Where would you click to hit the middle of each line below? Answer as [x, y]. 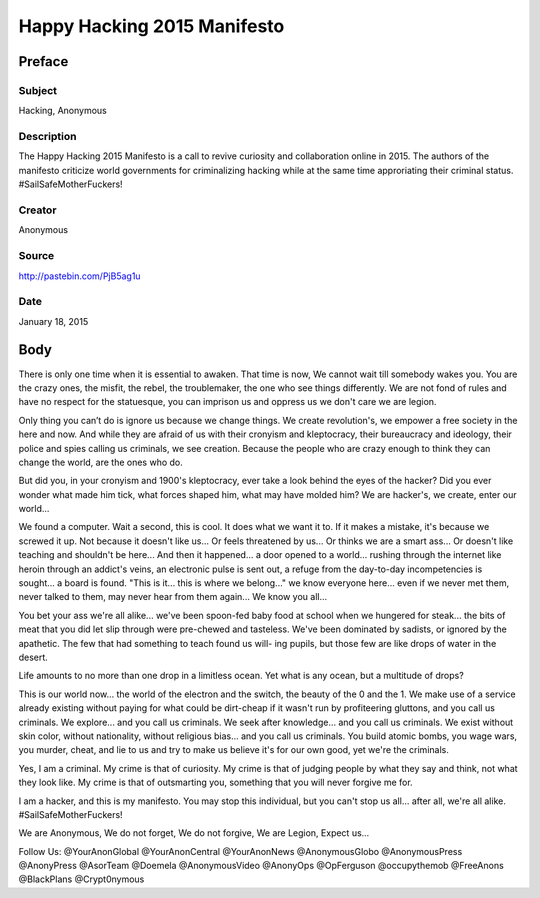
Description [47, 137]
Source [36, 256]
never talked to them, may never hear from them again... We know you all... [173, 597]
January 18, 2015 [53, 321]
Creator [37, 210]
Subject [38, 90]
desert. [33, 657]
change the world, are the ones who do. [101, 462]
